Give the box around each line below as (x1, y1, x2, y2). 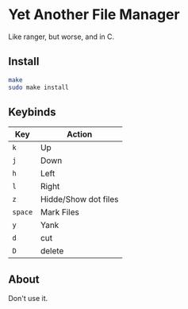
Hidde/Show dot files (40, 194, 119, 205)
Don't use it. (8, 294, 48, 303)
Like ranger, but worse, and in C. (8, 32, 115, 41)
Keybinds (8, 105, 57, 118)
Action (67, 129, 93, 140)
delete (40, 245, 64, 257)
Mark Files (40, 207, 79, 218)
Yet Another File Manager (8, 6, 180, 24)
